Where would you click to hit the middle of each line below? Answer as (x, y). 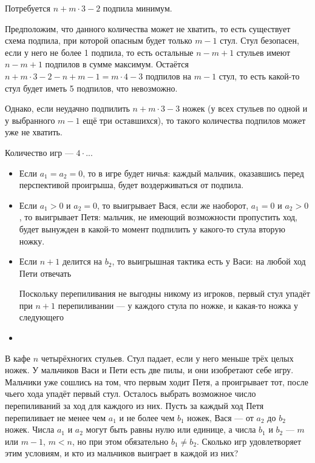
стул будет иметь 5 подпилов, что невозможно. (91, 88)
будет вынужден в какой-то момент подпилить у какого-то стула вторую (152, 228)
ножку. (32, 241)
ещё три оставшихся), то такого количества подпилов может (194, 120)
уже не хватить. (34, 132)
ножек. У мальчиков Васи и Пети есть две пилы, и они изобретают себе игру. (149, 370)
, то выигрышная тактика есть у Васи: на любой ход (209, 261)
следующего (41, 317)
